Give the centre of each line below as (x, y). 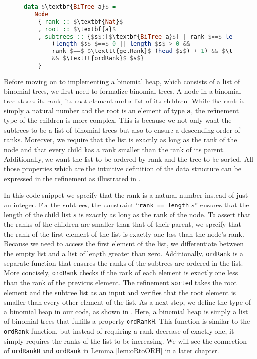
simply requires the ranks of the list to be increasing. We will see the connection (125, 340)
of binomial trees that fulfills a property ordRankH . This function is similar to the (127, 321)
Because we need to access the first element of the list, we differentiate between (124, 243)
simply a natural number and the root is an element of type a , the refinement (122, 110)
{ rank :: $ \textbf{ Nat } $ (80, 22)
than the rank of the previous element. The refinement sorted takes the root (121, 282)
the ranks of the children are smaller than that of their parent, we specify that (123, 224)
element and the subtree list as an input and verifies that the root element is (120, 292)
